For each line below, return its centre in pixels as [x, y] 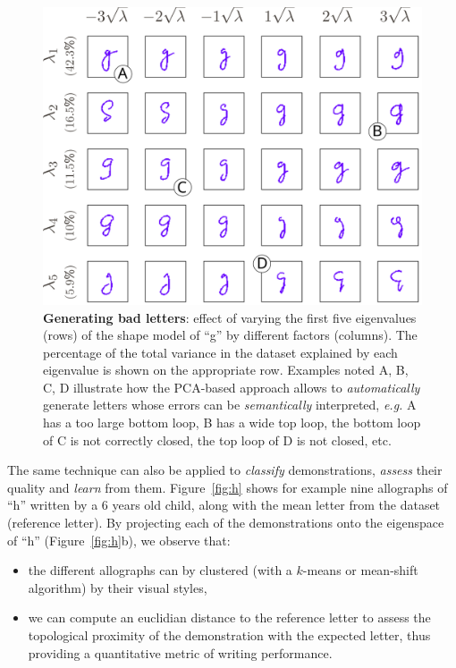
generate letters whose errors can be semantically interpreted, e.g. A [230, 405]
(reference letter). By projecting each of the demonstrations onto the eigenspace [226, 523]
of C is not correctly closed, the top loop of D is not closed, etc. [217, 440]
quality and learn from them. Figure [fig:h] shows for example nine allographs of [228, 487]
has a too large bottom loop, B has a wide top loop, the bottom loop [232, 423]
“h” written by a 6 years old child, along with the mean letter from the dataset [224, 505]
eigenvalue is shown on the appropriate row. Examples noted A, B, [226, 370]
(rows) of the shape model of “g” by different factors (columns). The [230, 335]
